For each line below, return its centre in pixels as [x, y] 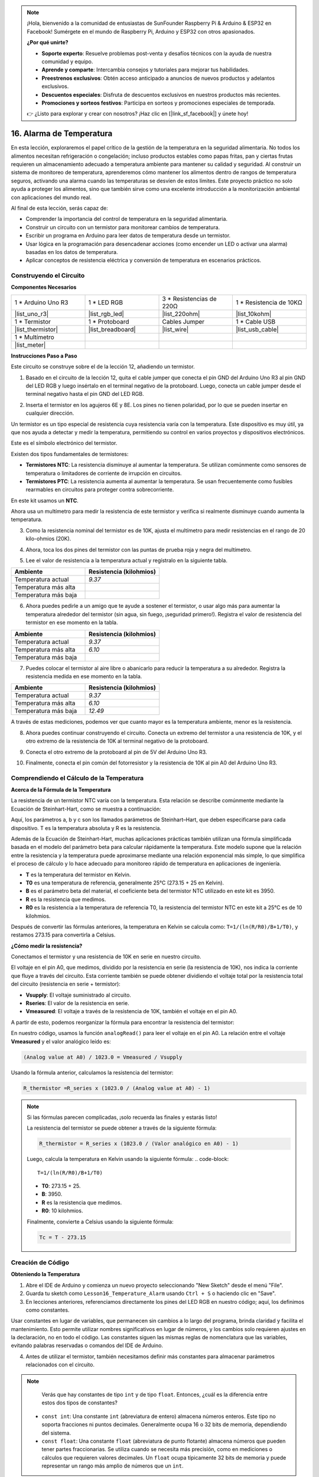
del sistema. [56, 1433]
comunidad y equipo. [67, 61]
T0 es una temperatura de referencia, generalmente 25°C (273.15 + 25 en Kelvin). [125, 883]
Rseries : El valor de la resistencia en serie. [77, 1003]
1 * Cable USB [255, 321]
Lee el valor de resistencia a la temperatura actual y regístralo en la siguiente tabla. [126, 561]
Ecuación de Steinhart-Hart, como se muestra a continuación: [86, 809]
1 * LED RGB [106, 302]
